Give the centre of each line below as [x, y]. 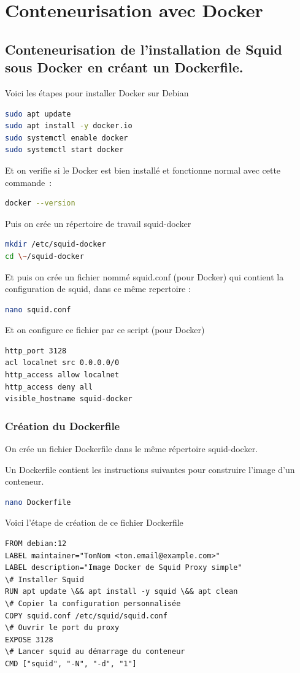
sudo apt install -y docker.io [69, 126]
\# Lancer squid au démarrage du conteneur [95, 652]
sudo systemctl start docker [64, 150]
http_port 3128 [36, 351]
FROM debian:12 [36, 544]
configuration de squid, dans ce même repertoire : [98, 289]
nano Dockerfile [38, 502]
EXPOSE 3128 [29, 640]
